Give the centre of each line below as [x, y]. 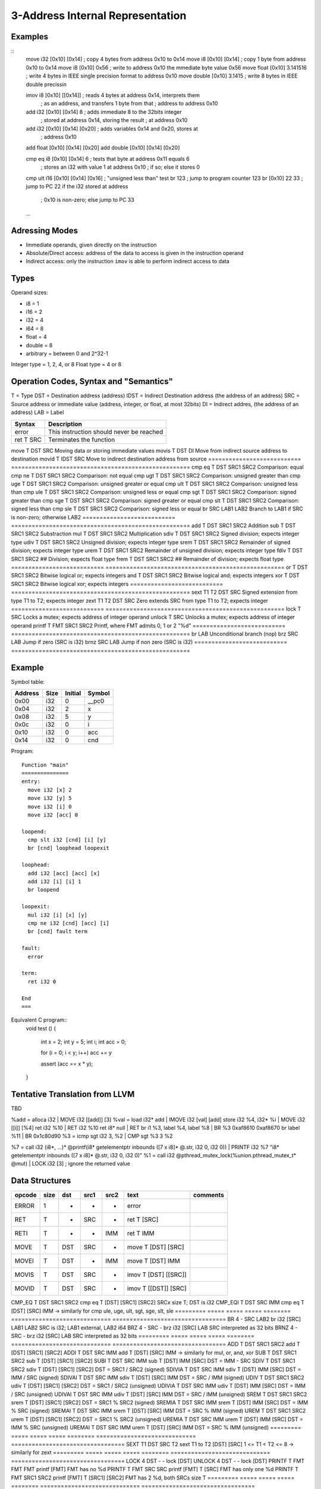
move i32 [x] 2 [50, 790]
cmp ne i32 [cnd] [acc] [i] [69, 923]
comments [209, 1195]
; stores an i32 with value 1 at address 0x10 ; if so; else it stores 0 [120, 167]
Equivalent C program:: [39, 1020]
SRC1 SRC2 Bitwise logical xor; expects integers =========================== [117, 584]
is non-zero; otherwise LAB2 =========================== [93, 517]
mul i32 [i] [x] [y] [58, 915]
